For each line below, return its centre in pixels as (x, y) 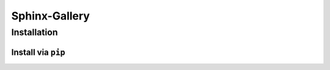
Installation (35, 32)
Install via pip (38, 52)
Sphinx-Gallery (50, 16)
